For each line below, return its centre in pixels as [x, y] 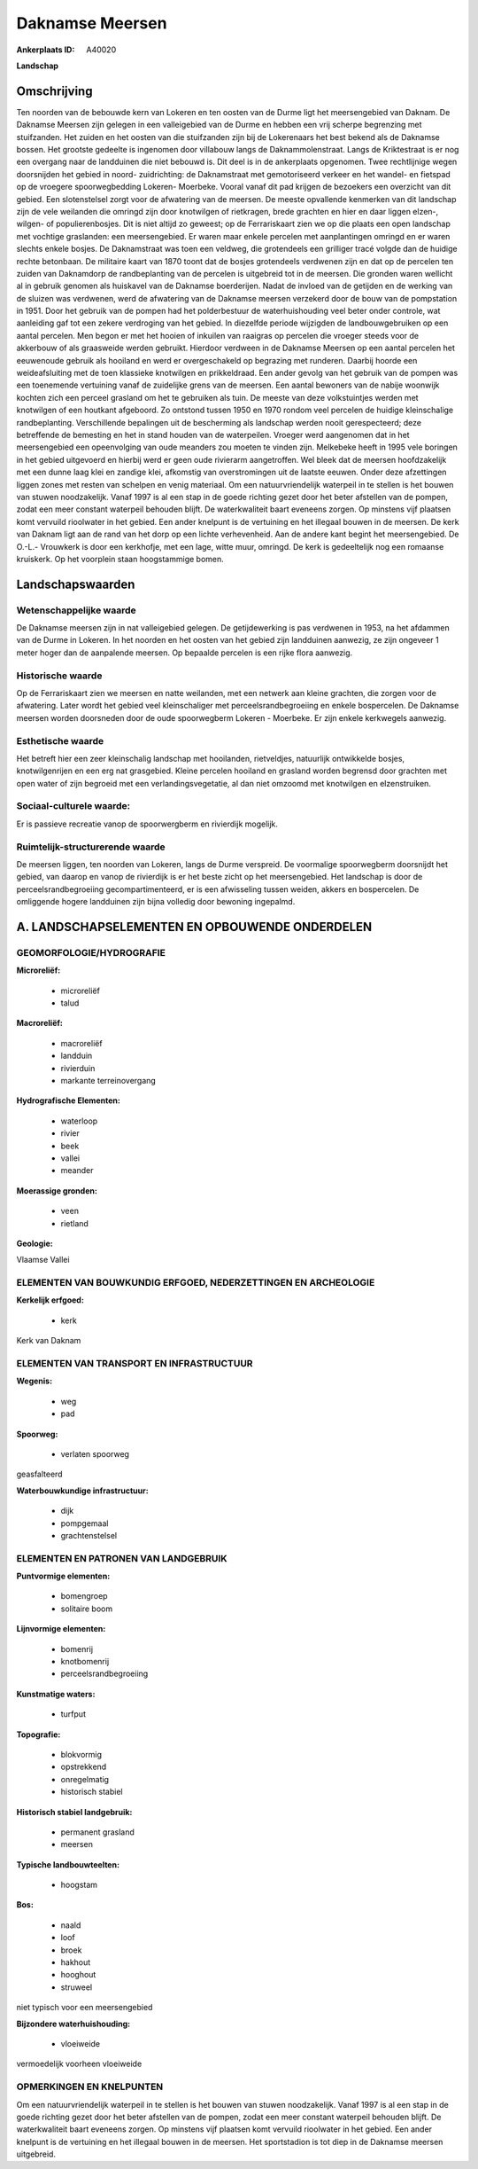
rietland [74, 1223]
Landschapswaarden [76, 584]
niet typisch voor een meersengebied [85, 2008]
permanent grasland [97, 1832]
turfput [73, 1714]
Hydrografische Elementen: [69, 1100]
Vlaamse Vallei [43, 1260]
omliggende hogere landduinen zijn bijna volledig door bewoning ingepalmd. [156, 902]
